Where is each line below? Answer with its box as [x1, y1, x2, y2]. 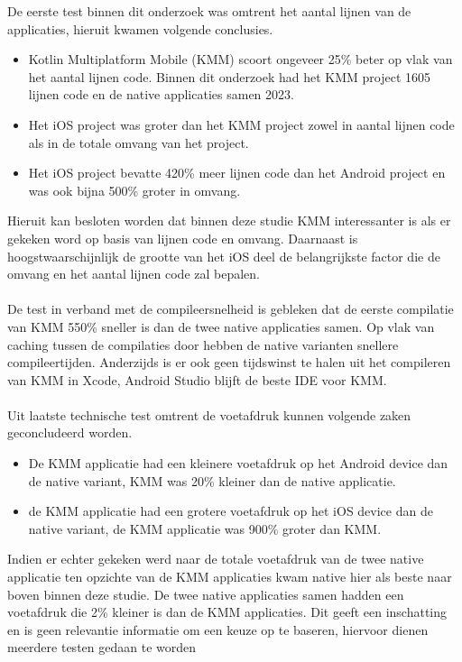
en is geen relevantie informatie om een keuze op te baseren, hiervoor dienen [7, 620, 429, 639]
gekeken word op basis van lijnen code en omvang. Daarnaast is [7, 228, 358, 247]
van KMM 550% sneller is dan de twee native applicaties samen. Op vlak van [7, 317, 435, 336]
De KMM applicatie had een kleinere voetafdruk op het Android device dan [28, 454, 448, 473]
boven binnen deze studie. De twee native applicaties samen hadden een [7, 584, 404, 603]
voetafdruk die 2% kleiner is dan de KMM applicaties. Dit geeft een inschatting [7, 602, 448, 621]
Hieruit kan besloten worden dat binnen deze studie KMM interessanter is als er [7, 211, 451, 230]
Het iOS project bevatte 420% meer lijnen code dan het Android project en [28, 163, 446, 182]
